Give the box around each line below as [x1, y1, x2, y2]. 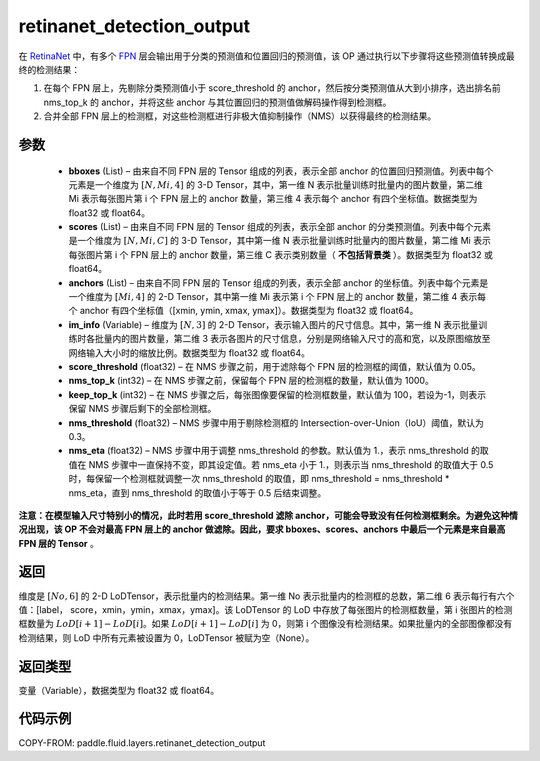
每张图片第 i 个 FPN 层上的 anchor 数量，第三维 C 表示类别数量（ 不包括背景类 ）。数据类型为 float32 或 [68, 248, 494, 260]
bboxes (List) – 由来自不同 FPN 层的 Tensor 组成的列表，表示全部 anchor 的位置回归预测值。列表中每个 [68, 165, 494, 177]
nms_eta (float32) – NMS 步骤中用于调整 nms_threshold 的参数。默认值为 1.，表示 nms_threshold [68, 445, 469, 457]
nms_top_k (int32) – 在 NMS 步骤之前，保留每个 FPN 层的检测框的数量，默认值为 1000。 [68, 375, 434, 387]
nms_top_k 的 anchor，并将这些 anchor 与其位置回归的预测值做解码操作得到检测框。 [43, 96, 392, 108]
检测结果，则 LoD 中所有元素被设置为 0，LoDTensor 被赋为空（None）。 [18, 631, 315, 644]
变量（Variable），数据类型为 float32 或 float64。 [18, 684, 220, 696]
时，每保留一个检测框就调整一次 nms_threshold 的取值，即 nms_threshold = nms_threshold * [68, 473, 450, 485]
